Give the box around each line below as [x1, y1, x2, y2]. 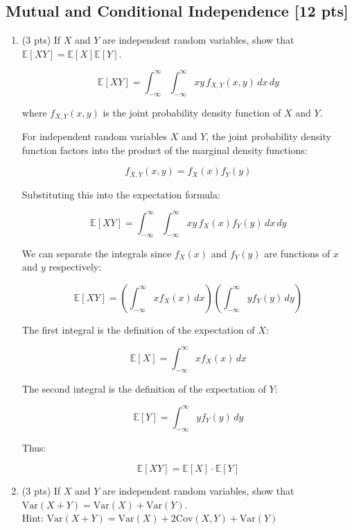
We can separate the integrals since [21, 246, 172, 260]
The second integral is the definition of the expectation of [21, 381, 266, 395]
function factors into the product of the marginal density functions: [21, 142, 308, 157]
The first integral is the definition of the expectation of [21, 322, 255, 336]
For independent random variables [21, 129, 168, 144]
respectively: [49, 259, 102, 274]
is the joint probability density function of [103, 105, 281, 119]
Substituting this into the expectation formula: [21, 187, 220, 201]
